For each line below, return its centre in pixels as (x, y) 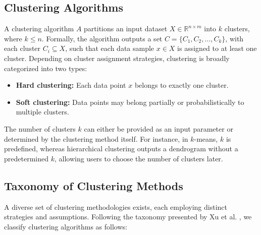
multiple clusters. (42, 112)
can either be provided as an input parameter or (159, 128)
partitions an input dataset (126, 28)
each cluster (22, 48)
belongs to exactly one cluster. (181, 85)
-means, (206, 138)
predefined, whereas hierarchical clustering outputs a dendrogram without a (121, 149)
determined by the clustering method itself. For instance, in (96, 138)
